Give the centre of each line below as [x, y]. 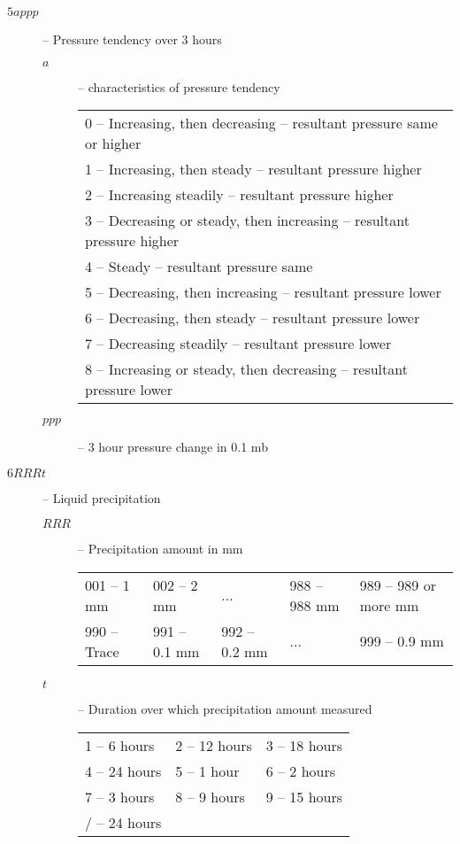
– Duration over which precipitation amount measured [225, 708]
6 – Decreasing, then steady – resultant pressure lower [253, 318]
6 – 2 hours [301, 770]
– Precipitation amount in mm [161, 549]
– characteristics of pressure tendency [179, 86]
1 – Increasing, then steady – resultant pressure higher [253, 169]
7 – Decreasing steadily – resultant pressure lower [238, 344]
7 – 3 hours [120, 796]
